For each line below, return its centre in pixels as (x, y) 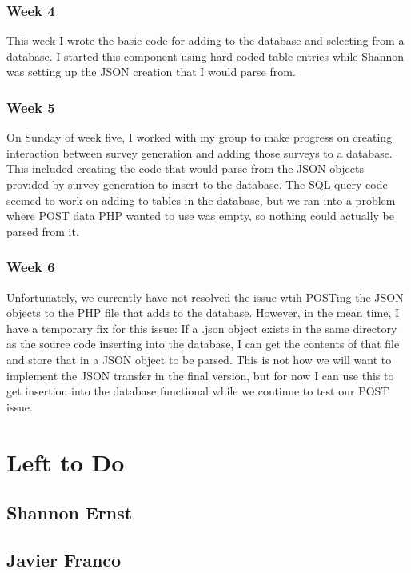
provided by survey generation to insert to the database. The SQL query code (197, 184)
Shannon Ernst (70, 513)
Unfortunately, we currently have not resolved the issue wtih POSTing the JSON (205, 297)
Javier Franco (64, 559)
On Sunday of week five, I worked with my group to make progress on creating (200, 137)
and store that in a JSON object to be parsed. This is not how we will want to (199, 359)
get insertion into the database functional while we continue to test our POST (198, 391)
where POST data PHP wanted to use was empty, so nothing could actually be (201, 216)
